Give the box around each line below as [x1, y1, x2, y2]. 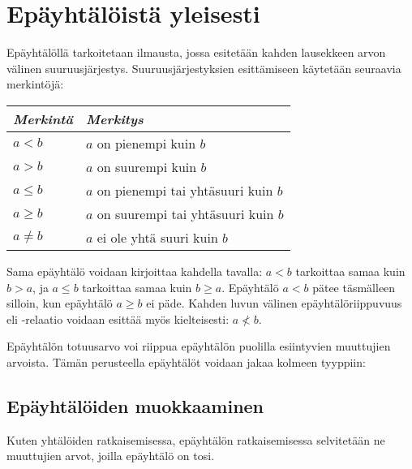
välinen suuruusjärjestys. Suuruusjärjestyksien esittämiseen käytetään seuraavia [6, 59, 401, 76]
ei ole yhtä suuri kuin [97, 227, 218, 247]
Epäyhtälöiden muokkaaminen [6, 393, 264, 418]
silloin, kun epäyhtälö [6, 295, 113, 312]
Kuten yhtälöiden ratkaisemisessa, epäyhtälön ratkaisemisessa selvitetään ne [6, 431, 385, 448]
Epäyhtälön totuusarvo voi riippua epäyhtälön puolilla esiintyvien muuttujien [6, 338, 391, 355]
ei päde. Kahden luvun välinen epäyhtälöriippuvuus [146, 295, 402, 312]
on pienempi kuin [97, 133, 196, 153]
